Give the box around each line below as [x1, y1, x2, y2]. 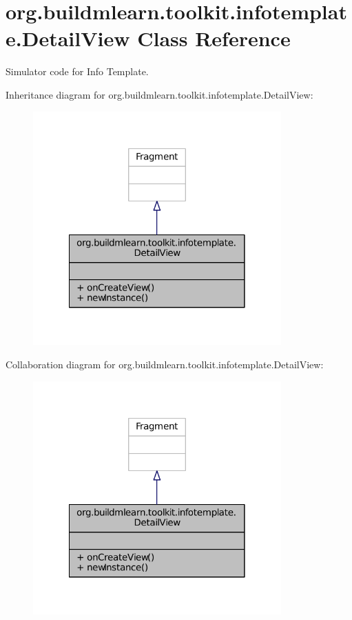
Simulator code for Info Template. [6, 64, 149, 79]
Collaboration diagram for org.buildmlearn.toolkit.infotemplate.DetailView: [6, 357, 324, 371]
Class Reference [137, 24, 291, 52]
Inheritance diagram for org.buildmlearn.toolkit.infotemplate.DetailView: [6, 87, 313, 101]
